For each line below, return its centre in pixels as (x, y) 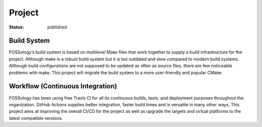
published (57, 27)
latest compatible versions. (36, 118)
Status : (16, 27)
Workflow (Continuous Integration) (63, 86)
